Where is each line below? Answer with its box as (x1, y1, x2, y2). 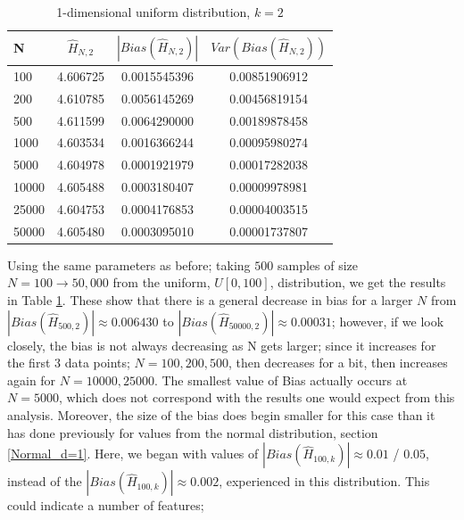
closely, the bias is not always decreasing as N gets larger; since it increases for (7, 335, 436, 354)
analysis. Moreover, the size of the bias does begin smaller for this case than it (7, 406, 435, 424)
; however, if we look (331, 311, 444, 330)
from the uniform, (112, 273, 211, 292)
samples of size (277, 255, 358, 274)
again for (7, 370, 56, 389)
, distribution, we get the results (269, 273, 446, 292)
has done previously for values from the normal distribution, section (7, 423, 378, 442)
